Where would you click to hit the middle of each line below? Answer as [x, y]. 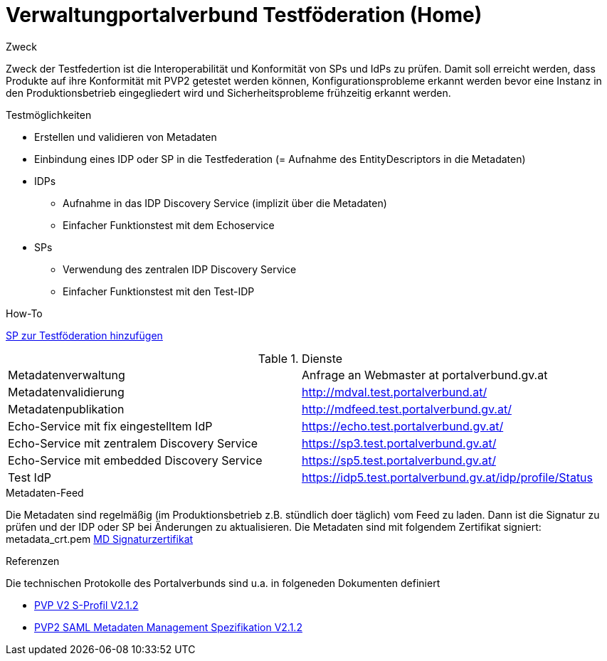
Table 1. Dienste [300, 358]
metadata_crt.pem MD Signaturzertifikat [100, 539]
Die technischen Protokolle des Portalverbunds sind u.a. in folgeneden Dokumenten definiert [223, 583]
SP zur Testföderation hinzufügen [84, 335]
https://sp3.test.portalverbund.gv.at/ [399, 443]
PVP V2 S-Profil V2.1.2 [86, 605]
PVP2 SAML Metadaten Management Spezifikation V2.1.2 [168, 627]
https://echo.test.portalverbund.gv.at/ [403, 426]
